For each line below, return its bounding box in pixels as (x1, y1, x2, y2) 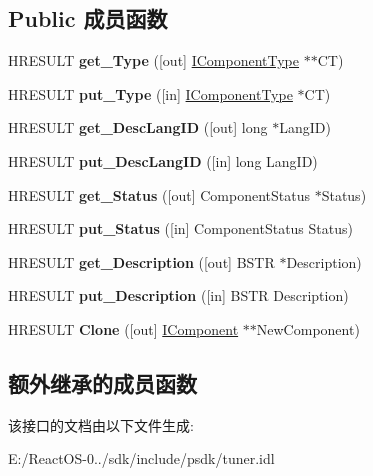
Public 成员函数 (8, 3, 168, 34)
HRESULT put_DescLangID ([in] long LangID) (8, 150, 318, 171)
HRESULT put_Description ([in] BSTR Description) (8, 285, 349, 306)
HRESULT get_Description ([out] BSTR (8, 251, 275, 272)
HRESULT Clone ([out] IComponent (8, 318, 239, 339)
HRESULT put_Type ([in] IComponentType (8, 83, 293, 104)
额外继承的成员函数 (8, 367, 197, 398)
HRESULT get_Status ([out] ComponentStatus (8, 184, 310, 205)
